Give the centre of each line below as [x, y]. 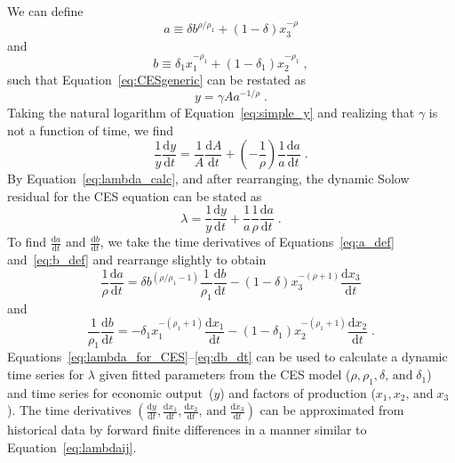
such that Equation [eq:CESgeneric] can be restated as [156, 80]
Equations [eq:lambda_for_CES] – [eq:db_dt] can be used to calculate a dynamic [227, 357]
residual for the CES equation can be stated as [135, 195]
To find [27, 242]
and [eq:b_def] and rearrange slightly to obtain [137, 260]
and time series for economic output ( [111, 392]
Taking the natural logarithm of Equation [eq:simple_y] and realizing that [211, 112]
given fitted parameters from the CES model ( [225, 374]
